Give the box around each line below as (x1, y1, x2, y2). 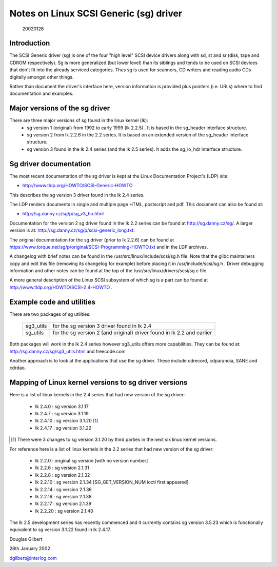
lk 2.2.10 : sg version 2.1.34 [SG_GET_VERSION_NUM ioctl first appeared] (35, 479, 189, 485)
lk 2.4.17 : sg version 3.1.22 (35, 424, 92, 431)
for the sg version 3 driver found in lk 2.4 (52, 322, 151, 330)
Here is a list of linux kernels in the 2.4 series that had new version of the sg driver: (9, 392, 185, 398)
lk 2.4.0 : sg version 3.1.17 (35, 403, 89, 410)
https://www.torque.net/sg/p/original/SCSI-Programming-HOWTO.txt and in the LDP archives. (9, 244, 208, 250)
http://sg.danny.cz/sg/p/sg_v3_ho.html (22, 211, 104, 217)
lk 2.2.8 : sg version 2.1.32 (35, 472, 90, 478)
